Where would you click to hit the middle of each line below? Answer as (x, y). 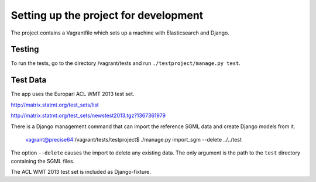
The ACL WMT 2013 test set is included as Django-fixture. (81, 172)
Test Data (29, 80)
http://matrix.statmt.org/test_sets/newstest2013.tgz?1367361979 (88, 116)
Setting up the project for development (107, 15)
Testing (25, 49)
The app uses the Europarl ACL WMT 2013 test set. (73, 94)
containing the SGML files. (43, 161)
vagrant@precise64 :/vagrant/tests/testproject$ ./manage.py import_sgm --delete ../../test (134, 139)
